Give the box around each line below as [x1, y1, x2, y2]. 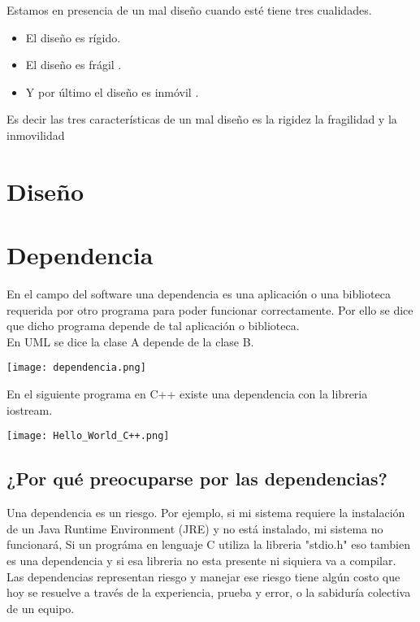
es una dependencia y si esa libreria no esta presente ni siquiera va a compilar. [6, 551, 396, 568]
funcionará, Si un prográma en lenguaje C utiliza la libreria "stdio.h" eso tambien [6, 536, 410, 553]
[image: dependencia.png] [6, 362, 146, 374]
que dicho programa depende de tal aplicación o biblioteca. [6, 317, 300, 334]
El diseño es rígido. [25, 28, 121, 46]
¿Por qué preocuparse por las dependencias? [6, 466, 388, 491]
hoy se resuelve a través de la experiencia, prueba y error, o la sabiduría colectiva [6, 584, 411, 601]
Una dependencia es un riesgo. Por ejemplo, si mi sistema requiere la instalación [6, 504, 405, 521]
